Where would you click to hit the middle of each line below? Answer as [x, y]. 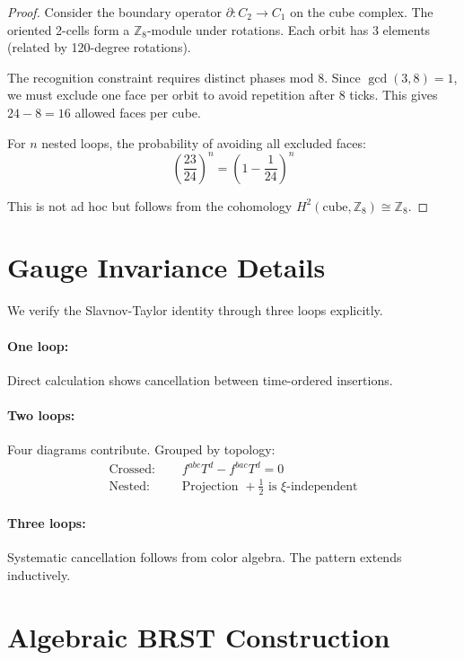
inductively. [39, 575]
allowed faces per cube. [138, 112]
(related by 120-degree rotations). [99, 47]
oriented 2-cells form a [69, 29]
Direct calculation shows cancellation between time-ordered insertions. [200, 379]
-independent [322, 486]
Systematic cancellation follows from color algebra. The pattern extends [205, 557]
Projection [210, 486]
